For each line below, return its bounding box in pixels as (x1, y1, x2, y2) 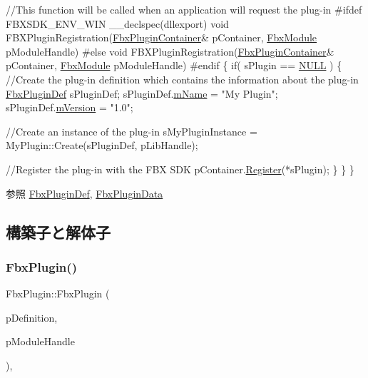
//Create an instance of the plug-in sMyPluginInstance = (6, 123, 257, 138)
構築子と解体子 (6, 220, 111, 242)
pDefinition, (6, 310, 58, 325)
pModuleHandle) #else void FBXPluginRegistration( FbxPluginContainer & (6, 44, 334, 58)
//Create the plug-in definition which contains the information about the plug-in (6, 71, 359, 86)
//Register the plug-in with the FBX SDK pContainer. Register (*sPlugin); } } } (6, 161, 354, 176)
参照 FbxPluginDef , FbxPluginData (6, 185, 163, 200)
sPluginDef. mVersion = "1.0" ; (6, 100, 133, 115)
